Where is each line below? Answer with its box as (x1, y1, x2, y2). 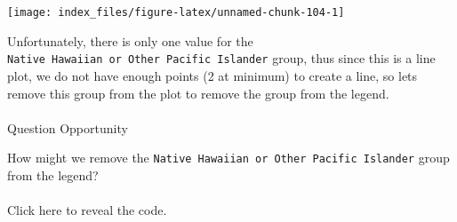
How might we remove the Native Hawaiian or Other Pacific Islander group (7, 148, 450, 167)
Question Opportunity (7, 118, 128, 137)
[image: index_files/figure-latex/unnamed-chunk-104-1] (7, 6, 345, 19)
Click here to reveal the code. (7, 201, 167, 219)
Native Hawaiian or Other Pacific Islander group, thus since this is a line (7, 49, 436, 67)
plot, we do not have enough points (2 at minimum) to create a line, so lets (7, 66, 418, 84)
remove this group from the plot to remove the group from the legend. (7, 83, 389, 102)
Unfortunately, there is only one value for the (7, 31, 253, 50)
